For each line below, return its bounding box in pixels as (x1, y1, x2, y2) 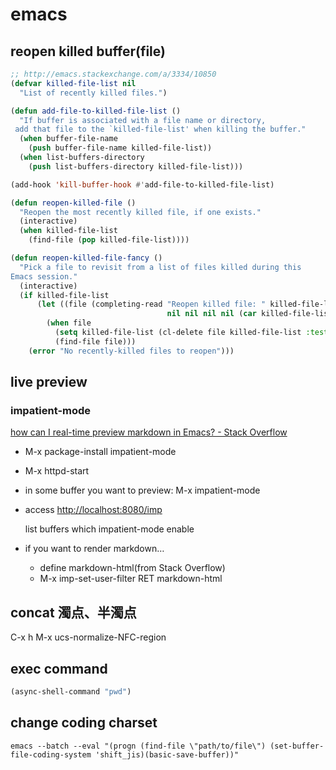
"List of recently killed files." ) (19, 88, 168, 98)
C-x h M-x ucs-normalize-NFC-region (10, 631, 167, 643)
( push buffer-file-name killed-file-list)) (28, 143, 213, 153)
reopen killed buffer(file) (10, 43, 166, 60)
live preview (10, 374, 88, 391)
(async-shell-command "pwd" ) (10, 686, 132, 697)
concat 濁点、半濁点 (10, 604, 137, 621)
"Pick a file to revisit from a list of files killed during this (19, 262, 302, 272)
